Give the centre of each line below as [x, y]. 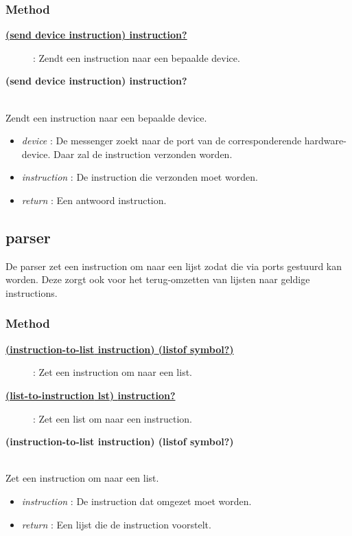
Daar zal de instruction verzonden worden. [143, 154]
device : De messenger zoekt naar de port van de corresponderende [162, 141]
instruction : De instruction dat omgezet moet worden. [137, 501]
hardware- [325, 141]
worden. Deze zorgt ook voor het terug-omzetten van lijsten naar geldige [158, 279]
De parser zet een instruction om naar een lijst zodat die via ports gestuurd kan [174, 266]
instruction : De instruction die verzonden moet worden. [140, 177]
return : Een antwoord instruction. [94, 200]
